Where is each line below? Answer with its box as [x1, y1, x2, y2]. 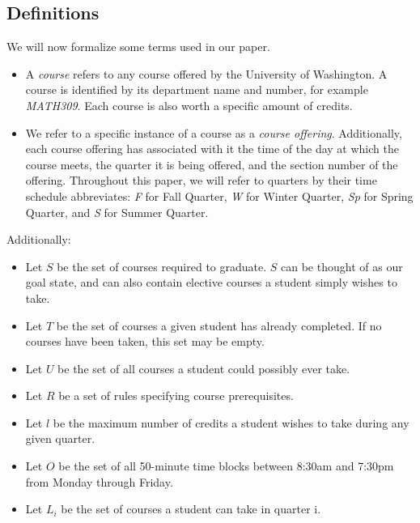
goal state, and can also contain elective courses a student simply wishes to [25, 274, 397, 291]
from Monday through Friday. [25, 473, 173, 490]
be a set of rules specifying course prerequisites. [58, 387, 294, 404]
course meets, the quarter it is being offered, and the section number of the [25, 155, 398, 172]
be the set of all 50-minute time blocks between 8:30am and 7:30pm [58, 457, 394, 474]
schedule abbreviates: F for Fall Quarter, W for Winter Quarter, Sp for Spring [25, 187, 414, 204]
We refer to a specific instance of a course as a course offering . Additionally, [25, 124, 402, 141]
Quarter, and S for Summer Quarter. [25, 203, 209, 220]
